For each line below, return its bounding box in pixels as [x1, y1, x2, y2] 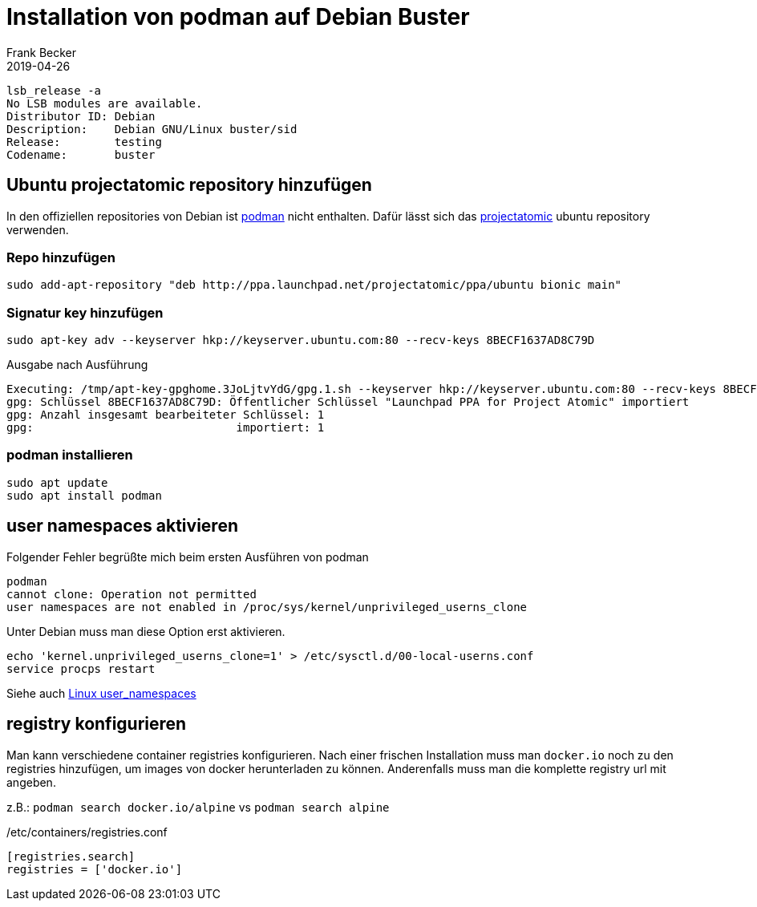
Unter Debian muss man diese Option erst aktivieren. [6, 624, 285, 638]
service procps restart [6, 662, 156, 675]
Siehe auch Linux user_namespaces [6, 686, 196, 700]
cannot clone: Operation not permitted [6, 587, 257, 601]
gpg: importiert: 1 [6, 421, 325, 435]
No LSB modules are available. [6, 96, 203, 110]
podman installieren [6, 447, 133, 464]
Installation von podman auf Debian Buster [6, 3, 470, 30]
